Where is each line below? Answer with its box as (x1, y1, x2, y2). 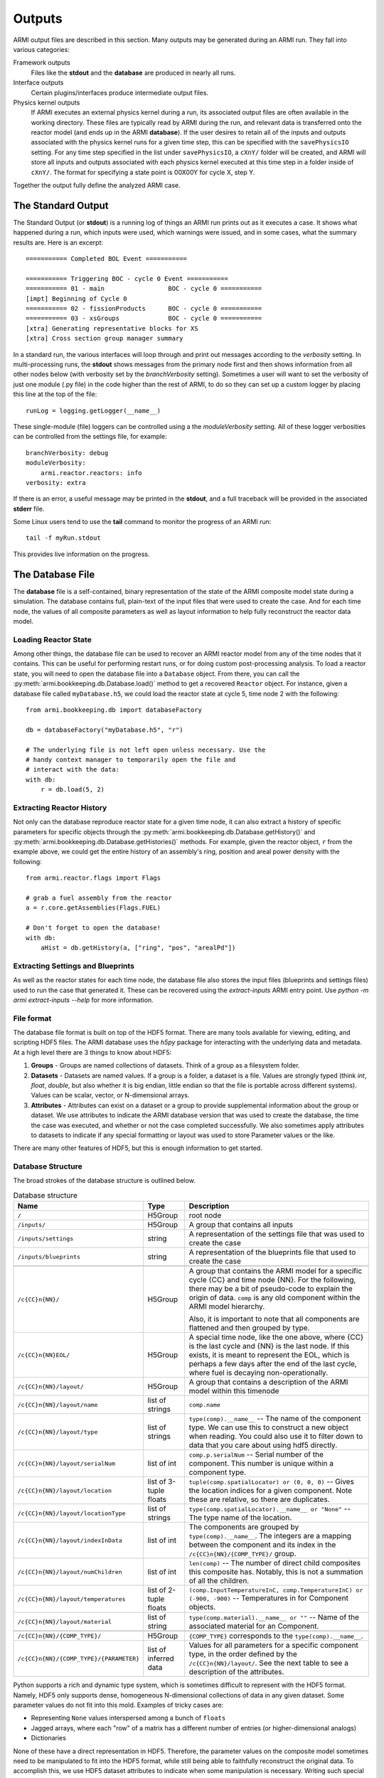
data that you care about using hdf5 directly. (188, 1440, 338, 1450)
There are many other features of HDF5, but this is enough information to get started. (13, 1144, 262, 1152)
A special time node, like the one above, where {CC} (188, 1332, 364, 1342)
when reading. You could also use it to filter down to (188, 1432, 363, 1442)
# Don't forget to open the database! (26, 924, 161, 932)
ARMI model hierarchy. (188, 1301, 265, 1311)
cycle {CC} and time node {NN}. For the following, (188, 1275, 356, 1285)
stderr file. (13, 504, 45, 513)
